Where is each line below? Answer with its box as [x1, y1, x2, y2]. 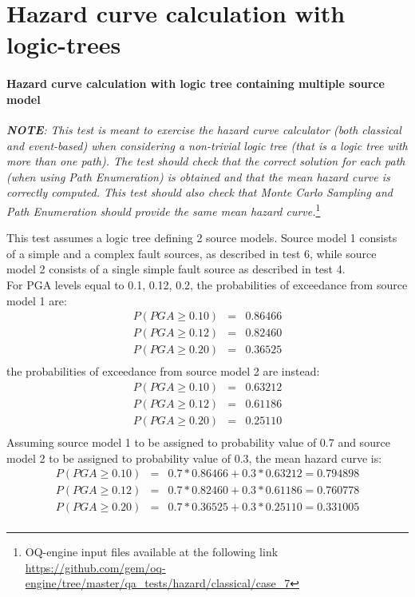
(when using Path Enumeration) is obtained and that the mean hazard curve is [6, 168, 390, 185]
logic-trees [6, 28, 121, 61]
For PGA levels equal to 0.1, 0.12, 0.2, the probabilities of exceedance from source [6, 276, 408, 293]
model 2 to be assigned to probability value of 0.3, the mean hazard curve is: [6, 449, 382, 466]
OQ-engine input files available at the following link [25, 543, 279, 560]
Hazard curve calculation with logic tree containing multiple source [6, 75, 385, 92]
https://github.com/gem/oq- [25, 559, 166, 575]
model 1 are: [6, 292, 67, 308]
